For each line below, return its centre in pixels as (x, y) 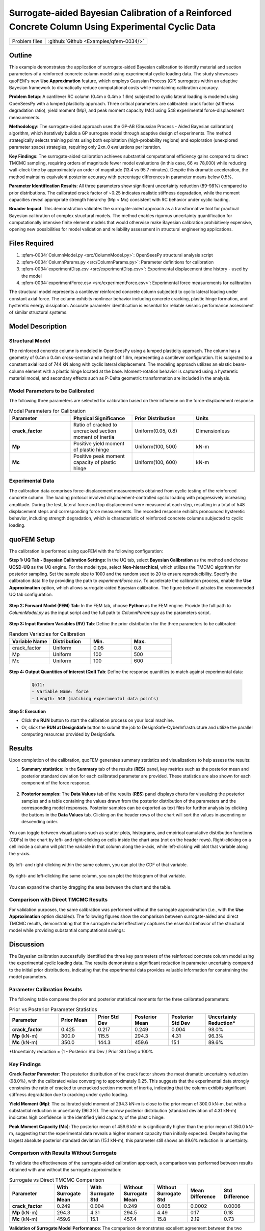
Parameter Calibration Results (46, 989)
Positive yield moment (99, 444)
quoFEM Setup (32, 539)
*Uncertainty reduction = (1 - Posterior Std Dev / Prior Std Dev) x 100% (81, 1051)
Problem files (27, 41)
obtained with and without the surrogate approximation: (65, 1170)
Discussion (26, 944)
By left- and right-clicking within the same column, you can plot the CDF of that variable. (99, 865)
